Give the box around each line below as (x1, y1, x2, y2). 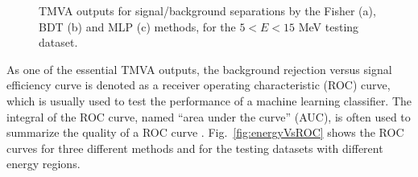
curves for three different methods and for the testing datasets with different (6, 139, 383, 156)
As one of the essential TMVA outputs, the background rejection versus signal (6, 60, 392, 77)
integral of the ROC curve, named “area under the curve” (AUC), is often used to (6, 108, 411, 125)
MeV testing (298, 18, 359, 35)
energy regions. (6, 155, 81, 172)
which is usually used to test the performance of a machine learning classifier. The (6, 92, 412, 109)
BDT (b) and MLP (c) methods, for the (39, 18, 236, 35)
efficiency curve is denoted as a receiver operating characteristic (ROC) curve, (6, 76, 391, 93)
